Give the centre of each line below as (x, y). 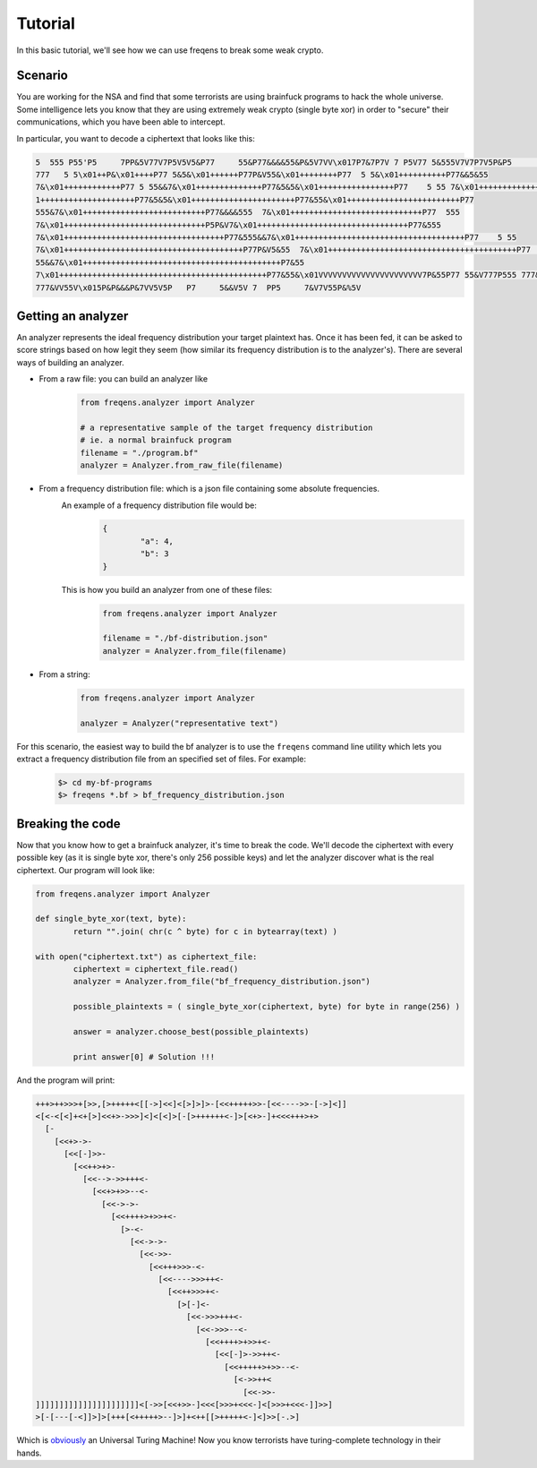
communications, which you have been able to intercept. (121, 122)
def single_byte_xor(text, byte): (111, 919)
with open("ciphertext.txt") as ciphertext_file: (146, 957)
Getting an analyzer (72, 316)
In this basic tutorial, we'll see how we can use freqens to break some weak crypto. (170, 50)
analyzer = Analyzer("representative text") (179, 723)
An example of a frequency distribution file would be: (159, 505)
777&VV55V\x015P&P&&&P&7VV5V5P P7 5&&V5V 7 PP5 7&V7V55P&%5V (198, 288)
